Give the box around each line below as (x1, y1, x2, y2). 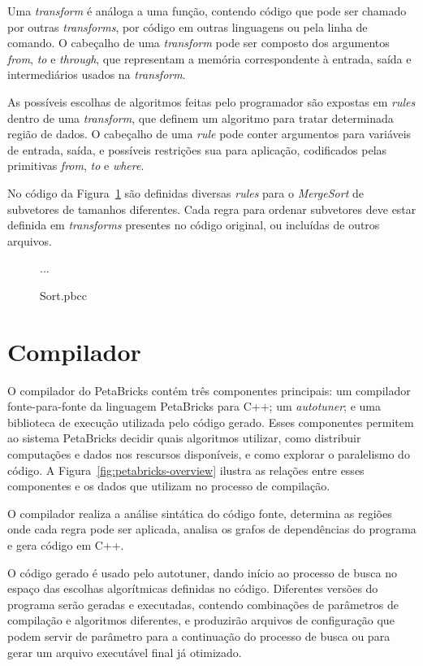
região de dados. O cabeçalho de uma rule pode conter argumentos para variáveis (7, 125, 412, 142)
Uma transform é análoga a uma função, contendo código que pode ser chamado (7, 2, 407, 19)
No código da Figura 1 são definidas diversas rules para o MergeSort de (7, 184, 364, 201)
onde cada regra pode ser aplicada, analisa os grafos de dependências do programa (7, 520, 417, 538)
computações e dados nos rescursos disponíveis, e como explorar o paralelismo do (7, 446, 410, 462)
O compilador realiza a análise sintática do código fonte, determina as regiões (7, 504, 392, 521)
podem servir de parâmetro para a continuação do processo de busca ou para (7, 627, 391, 644)
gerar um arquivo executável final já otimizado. (7, 643, 242, 660)
